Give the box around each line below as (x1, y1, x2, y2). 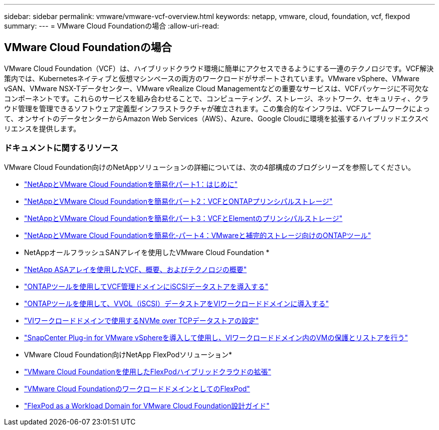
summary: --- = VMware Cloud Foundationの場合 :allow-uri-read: (4, 22, 220, 30)
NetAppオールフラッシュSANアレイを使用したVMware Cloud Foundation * (24, 248, 270, 257)
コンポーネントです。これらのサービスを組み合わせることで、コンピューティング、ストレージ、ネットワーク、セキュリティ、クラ (4, 94, 428, 103)
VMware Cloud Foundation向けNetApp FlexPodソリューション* (24, 350, 233, 359)
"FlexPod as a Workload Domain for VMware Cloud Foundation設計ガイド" (24, 401, 270, 410)
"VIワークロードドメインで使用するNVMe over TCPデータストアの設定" (24, 316, 259, 325)
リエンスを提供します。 (4, 124, 81, 133)
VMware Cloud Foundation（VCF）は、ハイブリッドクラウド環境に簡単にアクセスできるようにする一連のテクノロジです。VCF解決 (4, 64, 434, 73)
